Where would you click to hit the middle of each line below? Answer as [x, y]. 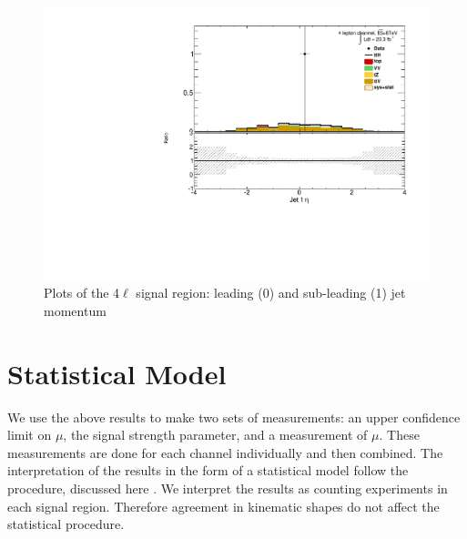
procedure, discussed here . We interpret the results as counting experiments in [228, 488]
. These [399, 435]
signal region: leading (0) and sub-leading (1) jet [271, 293]
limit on [30, 435]
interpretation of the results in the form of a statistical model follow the [208, 470]
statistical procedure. [66, 524]
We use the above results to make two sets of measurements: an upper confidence [234, 417]
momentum [75, 310]
